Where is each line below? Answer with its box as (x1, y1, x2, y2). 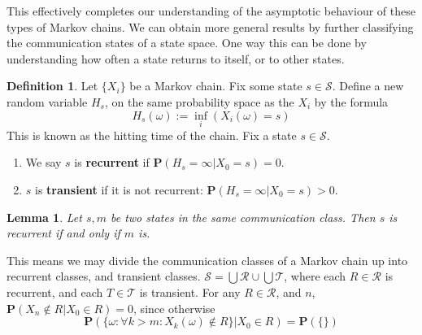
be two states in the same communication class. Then (110, 208, 376, 225)
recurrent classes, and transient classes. (7, 268, 201, 285)
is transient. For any (139, 283, 241, 300)
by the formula (314, 93, 389, 110)
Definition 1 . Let (7, 77, 98, 94)
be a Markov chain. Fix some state (129, 77, 302, 94)
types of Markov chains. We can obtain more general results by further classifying (7, 18, 414, 35)
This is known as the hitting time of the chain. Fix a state (7, 126, 297, 143)
